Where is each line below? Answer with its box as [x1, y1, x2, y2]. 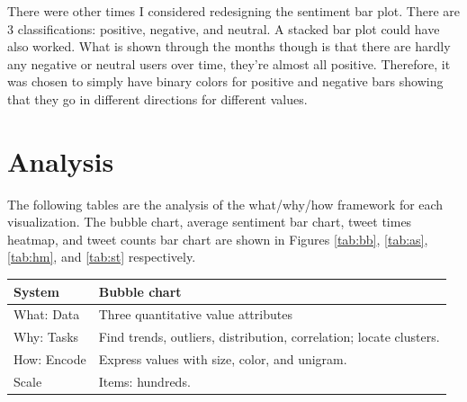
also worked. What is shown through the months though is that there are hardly [7, 37, 451, 56]
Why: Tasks [13, 327, 79, 346]
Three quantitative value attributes [98, 305, 292, 324]
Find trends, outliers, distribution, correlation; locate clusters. [98, 327, 440, 346]
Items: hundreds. [98, 371, 191, 390]
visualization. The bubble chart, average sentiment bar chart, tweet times [7, 212, 412, 231]
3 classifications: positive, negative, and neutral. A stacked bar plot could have [7, 19, 440, 38]
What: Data [13, 305, 80, 324]
